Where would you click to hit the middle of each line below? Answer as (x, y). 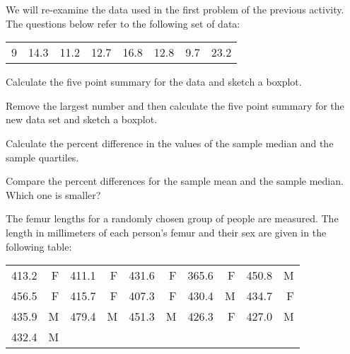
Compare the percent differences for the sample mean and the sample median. (175, 181)
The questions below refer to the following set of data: (123, 23)
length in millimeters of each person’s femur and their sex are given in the (166, 232)
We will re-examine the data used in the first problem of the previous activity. (175, 9)
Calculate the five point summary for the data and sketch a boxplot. (154, 82)
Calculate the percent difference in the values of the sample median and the (170, 143)
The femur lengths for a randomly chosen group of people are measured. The (172, 218)
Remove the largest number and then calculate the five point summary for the (175, 105)
